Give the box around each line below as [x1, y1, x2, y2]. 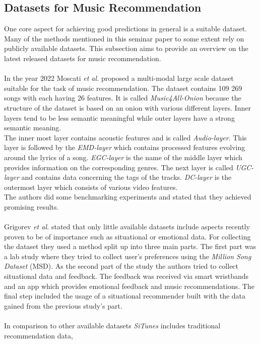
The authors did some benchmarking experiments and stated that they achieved [4, 191, 251, 202]
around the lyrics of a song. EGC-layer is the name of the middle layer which [4, 152, 242, 162]
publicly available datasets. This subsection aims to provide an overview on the [4, 43, 248, 54]
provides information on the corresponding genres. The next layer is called [4, 162, 233, 172]
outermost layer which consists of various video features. [4, 181, 178, 192]
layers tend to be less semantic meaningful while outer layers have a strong [4, 112, 235, 123]
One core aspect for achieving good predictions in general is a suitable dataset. [4, 23, 247, 34]
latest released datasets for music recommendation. [4, 53, 161, 63]
